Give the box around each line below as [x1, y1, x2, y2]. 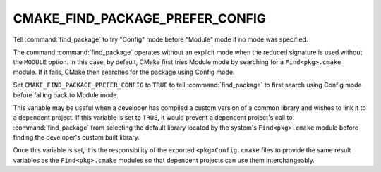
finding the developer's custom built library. [13, 133, 140, 142]
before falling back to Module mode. [13, 90, 119, 99]
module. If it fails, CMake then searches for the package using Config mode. [13, 68, 235, 76]
